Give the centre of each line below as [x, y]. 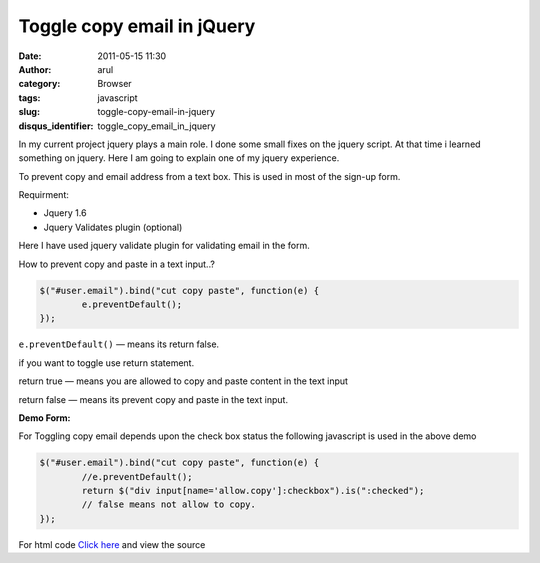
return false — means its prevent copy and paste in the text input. [153, 399]
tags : [29, 97]
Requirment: [44, 195]
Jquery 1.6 [65, 213]
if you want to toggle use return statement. [106, 362]
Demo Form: [44, 417]
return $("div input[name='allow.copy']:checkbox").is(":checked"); [253, 491]
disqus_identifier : [56, 126]
